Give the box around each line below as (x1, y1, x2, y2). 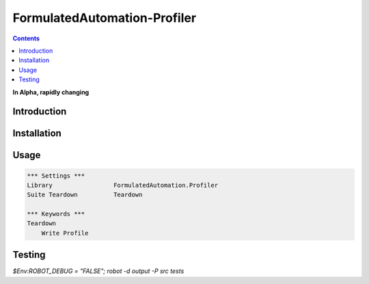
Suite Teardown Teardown (27, 191, 143, 198)
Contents (12, 34, 40, 42)
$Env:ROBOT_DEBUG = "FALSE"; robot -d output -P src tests (12, 267, 184, 275)
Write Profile (41, 229, 89, 237)
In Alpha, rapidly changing (12, 88, 90, 96)
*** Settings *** (27, 172, 85, 179)
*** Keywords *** (27, 210, 85, 218)
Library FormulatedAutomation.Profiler (27, 181, 219, 189)
